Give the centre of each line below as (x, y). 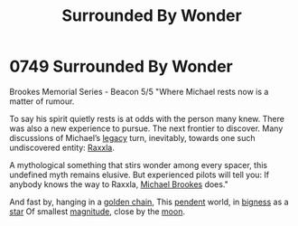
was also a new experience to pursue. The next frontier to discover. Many (146, 128)
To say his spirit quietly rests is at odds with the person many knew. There (147, 118)
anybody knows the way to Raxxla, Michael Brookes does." (119, 184)
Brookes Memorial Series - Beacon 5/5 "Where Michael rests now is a (139, 91)
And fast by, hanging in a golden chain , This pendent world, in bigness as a (149, 202)
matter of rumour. (42, 101)
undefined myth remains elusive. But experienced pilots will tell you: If (140, 174)
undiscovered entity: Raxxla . (62, 147)
